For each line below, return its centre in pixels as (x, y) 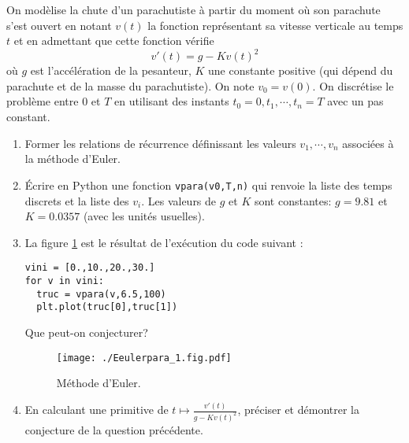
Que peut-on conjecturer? (86, 332)
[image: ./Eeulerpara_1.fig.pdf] (144, 358)
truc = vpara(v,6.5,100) (101, 294)
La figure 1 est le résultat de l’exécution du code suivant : (164, 242)
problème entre (43, 101)
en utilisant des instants (171, 101)
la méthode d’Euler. (73, 159)
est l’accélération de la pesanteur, (111, 70)
